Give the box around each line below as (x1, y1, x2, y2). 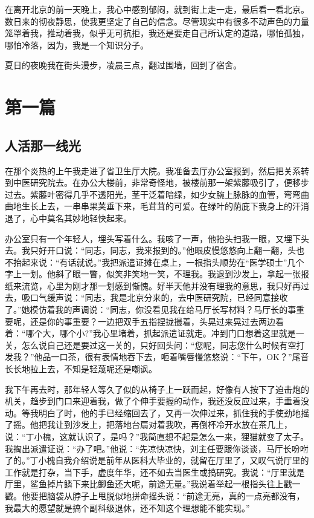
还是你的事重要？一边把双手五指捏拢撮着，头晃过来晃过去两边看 (30, 315, 284, 327)
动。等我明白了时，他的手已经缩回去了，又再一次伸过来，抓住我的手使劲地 (5, 406, 301, 419)
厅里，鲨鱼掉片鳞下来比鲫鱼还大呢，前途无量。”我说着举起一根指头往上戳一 (5, 477, 301, 490)
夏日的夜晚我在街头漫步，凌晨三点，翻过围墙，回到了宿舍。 (5, 59, 242, 71)
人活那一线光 (5, 136, 81, 154)
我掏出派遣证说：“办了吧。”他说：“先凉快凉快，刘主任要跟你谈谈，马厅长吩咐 (5, 442, 309, 454)
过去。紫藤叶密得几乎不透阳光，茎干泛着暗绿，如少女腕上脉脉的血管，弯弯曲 (5, 188, 309, 200)
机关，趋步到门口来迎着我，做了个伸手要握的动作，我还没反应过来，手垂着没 (5, 395, 309, 407)
